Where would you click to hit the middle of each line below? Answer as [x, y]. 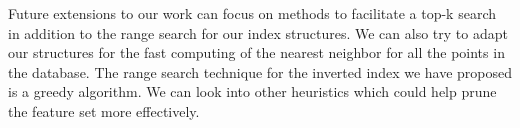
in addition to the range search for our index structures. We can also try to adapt [258, 32]
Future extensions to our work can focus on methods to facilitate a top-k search [252, 13]
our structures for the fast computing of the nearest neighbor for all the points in [256, 52]
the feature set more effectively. [104, 110]
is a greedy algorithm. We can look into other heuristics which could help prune [252, 91]
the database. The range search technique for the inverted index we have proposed [260, 71]
